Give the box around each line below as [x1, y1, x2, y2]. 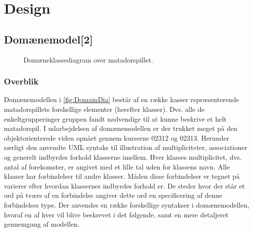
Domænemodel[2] [4, 31, 93, 46]
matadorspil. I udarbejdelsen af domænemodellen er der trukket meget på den [4, 123, 237, 133]
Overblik [4, 75, 39, 87]
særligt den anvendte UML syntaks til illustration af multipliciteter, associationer [4, 142, 248, 152]
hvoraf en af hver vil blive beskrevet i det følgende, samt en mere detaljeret [4, 209, 229, 219]
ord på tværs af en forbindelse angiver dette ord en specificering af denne [4, 190, 222, 200]
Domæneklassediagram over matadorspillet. [23, 54, 153, 64]
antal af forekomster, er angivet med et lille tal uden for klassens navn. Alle [4, 161, 230, 171]
